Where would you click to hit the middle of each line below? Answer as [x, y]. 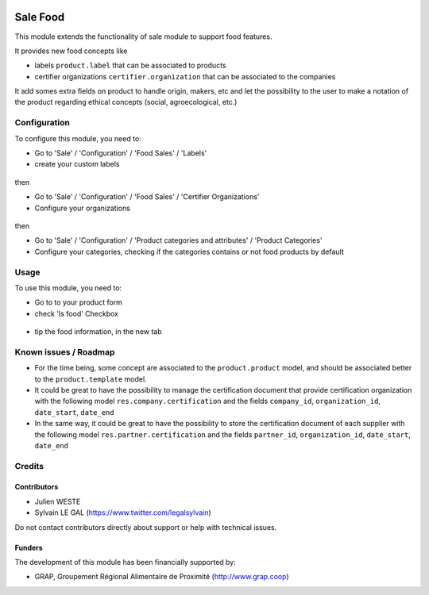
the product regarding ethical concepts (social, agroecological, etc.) [126, 102]
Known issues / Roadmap [65, 351]
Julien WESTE [58, 501]
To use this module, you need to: [68, 288]
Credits [29, 466]
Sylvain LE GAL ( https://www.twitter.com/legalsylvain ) [123, 512]
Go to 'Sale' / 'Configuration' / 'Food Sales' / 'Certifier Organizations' [147, 197]
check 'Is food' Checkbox [77, 313]
